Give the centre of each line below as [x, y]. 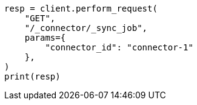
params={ [45, 38]
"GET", [40, 18]
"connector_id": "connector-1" [119, 47]
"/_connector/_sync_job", [86, 28]
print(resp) [32, 76]
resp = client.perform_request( [81, 8]
